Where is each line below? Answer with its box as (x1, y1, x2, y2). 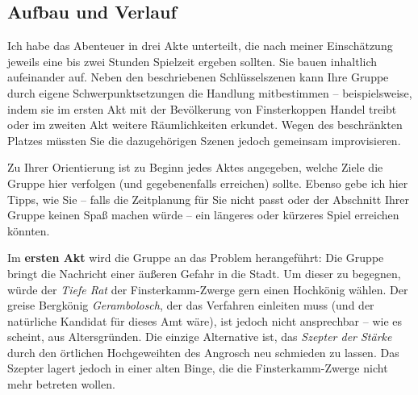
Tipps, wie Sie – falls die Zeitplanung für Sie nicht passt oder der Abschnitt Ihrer (7, 190, 409, 207)
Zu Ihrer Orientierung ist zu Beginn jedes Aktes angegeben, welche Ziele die (7, 159, 383, 176)
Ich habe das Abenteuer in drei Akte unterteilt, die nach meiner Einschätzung (7, 37, 393, 54)
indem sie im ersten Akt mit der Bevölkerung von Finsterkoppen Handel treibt (7, 100, 397, 117)
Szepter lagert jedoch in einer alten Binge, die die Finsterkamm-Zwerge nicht (7, 360, 388, 376)
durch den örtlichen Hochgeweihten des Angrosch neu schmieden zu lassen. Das (7, 343, 399, 360)
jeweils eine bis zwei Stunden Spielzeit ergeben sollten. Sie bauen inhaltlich (7, 52, 377, 69)
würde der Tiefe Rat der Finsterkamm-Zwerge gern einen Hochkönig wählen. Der (7, 281, 408, 297)
